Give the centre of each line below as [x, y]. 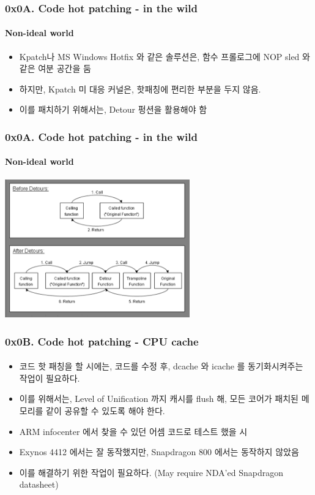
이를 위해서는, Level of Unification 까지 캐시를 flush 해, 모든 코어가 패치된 [159, 399]
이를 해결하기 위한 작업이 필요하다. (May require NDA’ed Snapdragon [151, 472]
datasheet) [39, 484]
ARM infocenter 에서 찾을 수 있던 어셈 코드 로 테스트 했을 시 [133, 431]
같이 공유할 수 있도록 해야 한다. [106, 410]
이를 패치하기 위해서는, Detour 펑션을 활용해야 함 [113, 109]
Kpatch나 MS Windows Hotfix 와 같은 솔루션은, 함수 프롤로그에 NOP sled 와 [165, 56]
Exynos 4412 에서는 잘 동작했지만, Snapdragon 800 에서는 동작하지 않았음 [159, 452]
